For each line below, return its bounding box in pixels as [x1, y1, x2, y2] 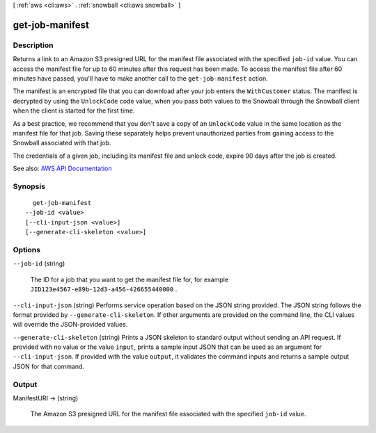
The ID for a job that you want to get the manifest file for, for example [30, 275, 229, 284]
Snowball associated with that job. [13, 139, 111, 147]
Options [13, 245, 41, 254]
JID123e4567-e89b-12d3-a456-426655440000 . [30, 285, 178, 293]
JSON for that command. [13, 362, 85, 370]
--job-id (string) [13, 259, 65, 268]
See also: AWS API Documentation [13, 164, 112, 173]
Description [13, 40, 54, 50]
